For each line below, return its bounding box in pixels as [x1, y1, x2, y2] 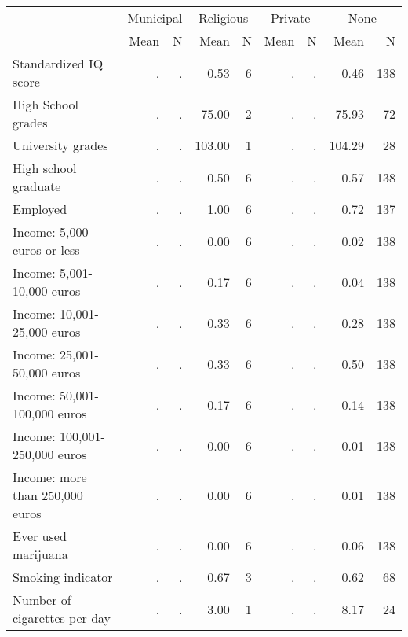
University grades [13, 136, 108, 154]
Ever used [13, 527, 67, 545]
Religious [198, 9, 249, 27]
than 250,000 [13, 486, 83, 504]
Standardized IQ [13, 54, 104, 72]
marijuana [13, 545, 68, 563]
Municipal [127, 9, 183, 27]
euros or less [13, 241, 80, 259]
